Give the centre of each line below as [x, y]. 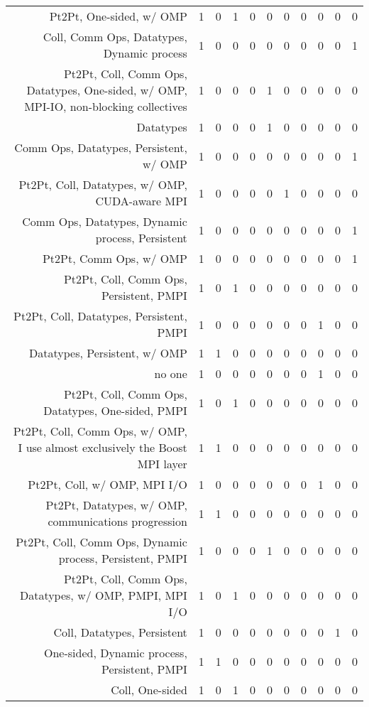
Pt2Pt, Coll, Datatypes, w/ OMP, [103, 184]
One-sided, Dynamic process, [115, 653]
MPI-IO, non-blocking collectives [106, 106]
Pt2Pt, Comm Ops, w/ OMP [115, 258]
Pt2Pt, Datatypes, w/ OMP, [116, 505]
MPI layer [162, 464]
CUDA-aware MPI [141, 201]
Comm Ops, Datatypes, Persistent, [101, 147]
